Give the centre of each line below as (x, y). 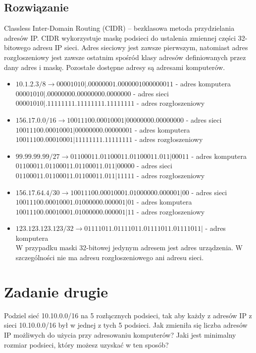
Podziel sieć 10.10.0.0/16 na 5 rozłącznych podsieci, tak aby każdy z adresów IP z (128, 315)
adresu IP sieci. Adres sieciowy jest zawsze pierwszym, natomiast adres (140, 47)
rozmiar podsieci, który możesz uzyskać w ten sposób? (86, 344)
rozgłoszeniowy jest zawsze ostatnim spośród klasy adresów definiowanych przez (125, 57)
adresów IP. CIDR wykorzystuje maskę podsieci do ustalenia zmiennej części (120, 37)
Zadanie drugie (56, 291)
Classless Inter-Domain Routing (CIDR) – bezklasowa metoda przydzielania (119, 28)
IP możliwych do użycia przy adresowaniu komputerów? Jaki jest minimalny (120, 334)
